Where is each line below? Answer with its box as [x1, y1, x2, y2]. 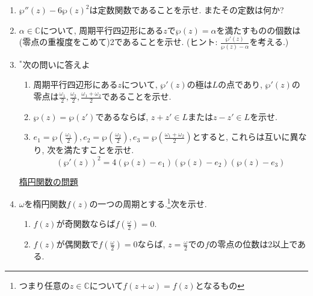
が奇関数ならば [56, 217, 116, 230]
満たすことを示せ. [64, 143, 134, 156]
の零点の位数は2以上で [209, 238, 298, 250]
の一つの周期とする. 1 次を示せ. [89, 196, 207, 210]
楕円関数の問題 [19, 175, 78, 187]
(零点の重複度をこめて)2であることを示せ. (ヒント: [19, 35, 218, 48]
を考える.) [249, 35, 289, 48]
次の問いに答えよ [22, 58, 90, 70]
